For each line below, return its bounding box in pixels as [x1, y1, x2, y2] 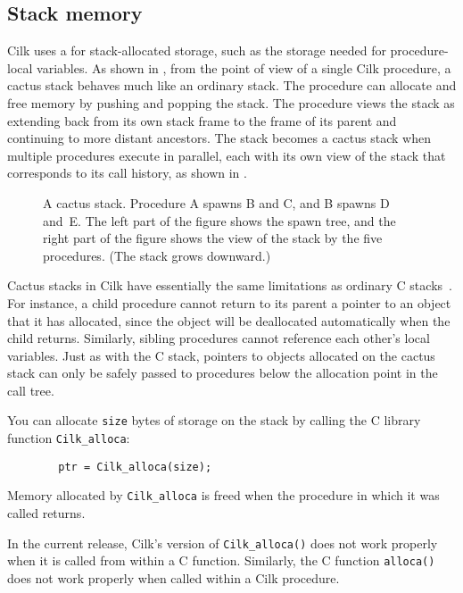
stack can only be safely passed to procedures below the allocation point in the [7, 363, 438, 382]
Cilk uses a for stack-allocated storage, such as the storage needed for [7, 41, 386, 60]
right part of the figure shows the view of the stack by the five [43, 229, 383, 247]
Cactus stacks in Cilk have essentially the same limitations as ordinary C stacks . [7, 276, 452, 295]
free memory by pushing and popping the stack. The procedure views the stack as [7, 93, 455, 112]
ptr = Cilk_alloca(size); [58, 460, 212, 473]
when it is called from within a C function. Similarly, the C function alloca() [7, 551, 435, 570]
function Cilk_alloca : [7, 429, 130, 447]
